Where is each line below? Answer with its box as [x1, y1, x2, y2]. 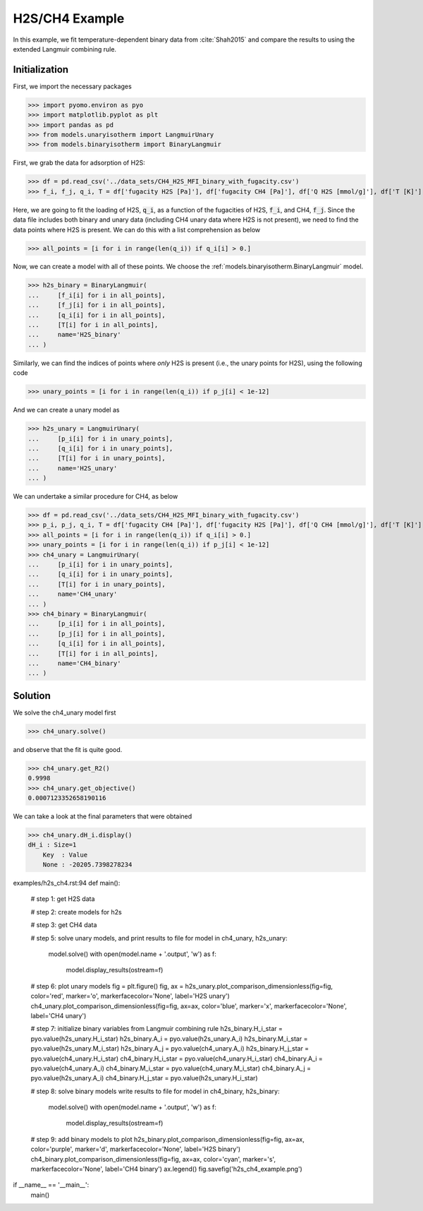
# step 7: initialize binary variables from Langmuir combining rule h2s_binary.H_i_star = [30, 1025, 283, 1033]
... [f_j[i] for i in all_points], [27, 301, 166, 309]
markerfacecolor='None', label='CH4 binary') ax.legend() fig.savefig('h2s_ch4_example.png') [30, 1165, 302, 1174]
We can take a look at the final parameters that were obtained [13, 812, 192, 821]
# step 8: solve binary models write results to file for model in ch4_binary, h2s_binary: [30, 1087, 280, 1095]
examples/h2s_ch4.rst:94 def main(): [13, 879, 121, 888]
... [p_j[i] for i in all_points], [27, 629, 166, 638]
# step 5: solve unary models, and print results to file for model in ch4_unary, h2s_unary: [30, 933, 288, 942]
